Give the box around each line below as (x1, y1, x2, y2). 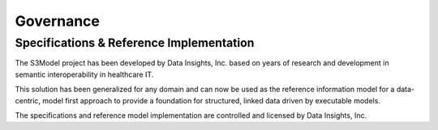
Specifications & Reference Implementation (15, 36, 255, 50)
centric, (15, 95, 41, 105)
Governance (15, 12, 101, 30)
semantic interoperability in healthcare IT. (15, 69, 154, 79)
